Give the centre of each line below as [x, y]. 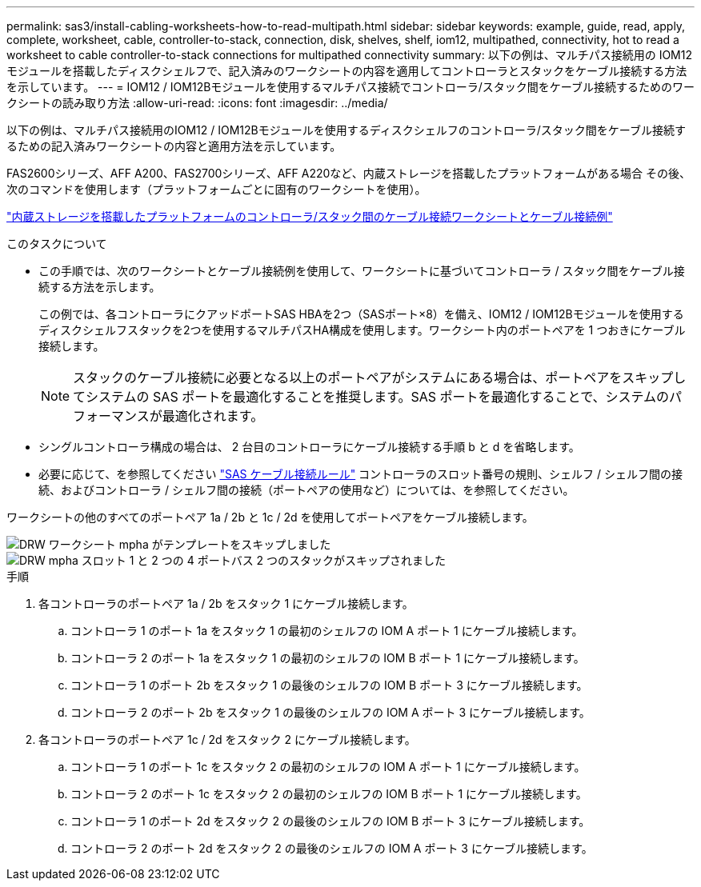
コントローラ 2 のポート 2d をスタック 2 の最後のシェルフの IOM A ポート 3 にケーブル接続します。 [332, 848]
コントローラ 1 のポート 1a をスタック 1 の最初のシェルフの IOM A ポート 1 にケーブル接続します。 [327, 631]
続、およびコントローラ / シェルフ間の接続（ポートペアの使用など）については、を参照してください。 [306, 490]
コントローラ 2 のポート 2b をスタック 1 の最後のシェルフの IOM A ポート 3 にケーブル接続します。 [330, 712]
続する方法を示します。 [100, 287]
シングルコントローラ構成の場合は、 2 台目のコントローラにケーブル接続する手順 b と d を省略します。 [309, 447]
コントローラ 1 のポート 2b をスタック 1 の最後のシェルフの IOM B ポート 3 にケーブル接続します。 [329, 685]
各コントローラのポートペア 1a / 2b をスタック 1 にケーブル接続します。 [226, 603]
